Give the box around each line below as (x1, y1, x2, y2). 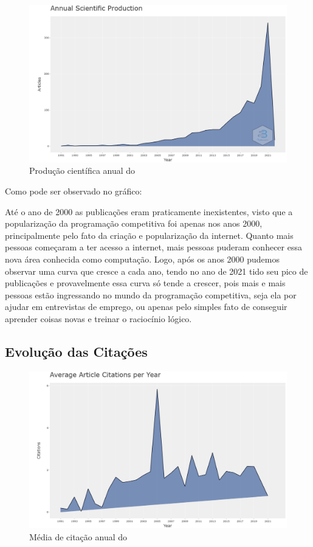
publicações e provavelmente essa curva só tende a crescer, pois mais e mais (5, 277, 286, 289)
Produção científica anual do (29, 164, 136, 177)
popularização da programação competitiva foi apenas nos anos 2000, (5, 217, 263, 230)
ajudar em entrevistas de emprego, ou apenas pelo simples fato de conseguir (5, 300, 287, 313)
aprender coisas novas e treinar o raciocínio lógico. (5, 312, 192, 325)
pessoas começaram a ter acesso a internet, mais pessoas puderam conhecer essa (5, 241, 302, 253)
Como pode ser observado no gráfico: (5, 184, 142, 197)
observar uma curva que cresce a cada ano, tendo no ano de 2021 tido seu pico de (5, 264, 308, 277)
